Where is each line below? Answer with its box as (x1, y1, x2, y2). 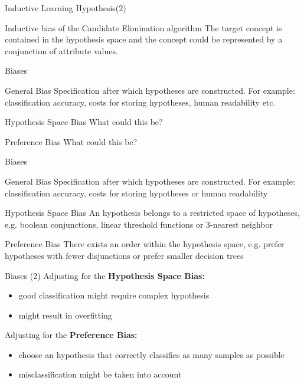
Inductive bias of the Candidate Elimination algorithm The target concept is (5, 21, 282, 34)
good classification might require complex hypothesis (18, 289, 210, 301)
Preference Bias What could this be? (5, 135, 138, 147)
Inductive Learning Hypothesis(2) (5, 2, 126, 14)
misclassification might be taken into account (18, 368, 182, 380)
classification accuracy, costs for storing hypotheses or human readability (5, 186, 268, 199)
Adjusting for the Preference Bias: (5, 329, 138, 341)
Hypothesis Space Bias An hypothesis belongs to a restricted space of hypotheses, (5, 206, 300, 219)
